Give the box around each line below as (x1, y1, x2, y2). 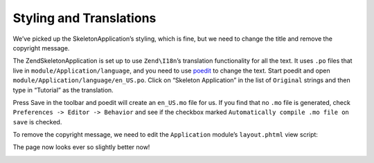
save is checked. (12, 117, 62, 126)
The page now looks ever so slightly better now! (12, 143, 150, 151)
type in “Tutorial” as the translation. (12, 86, 114, 94)
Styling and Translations (12, 10, 157, 26)
